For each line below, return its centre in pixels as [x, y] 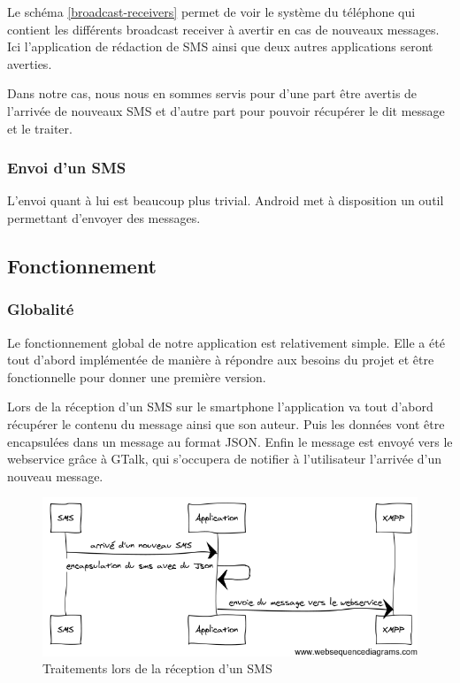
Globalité [41, 309]
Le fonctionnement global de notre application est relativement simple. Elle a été [226, 342]
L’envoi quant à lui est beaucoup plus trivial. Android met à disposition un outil [226, 200]
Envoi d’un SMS [67, 168]
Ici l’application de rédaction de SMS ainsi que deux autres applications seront [220, 46]
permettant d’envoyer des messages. [104, 217]
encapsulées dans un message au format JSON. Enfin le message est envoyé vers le [230, 441]
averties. [30, 63]
